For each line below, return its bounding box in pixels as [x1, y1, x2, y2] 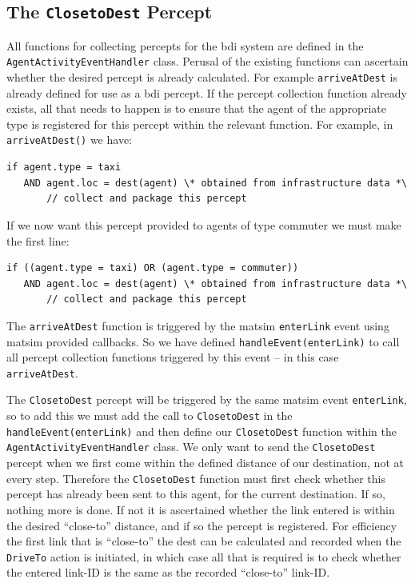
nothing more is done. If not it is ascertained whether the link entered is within [6, 501, 395, 517]
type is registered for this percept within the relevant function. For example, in [6, 115, 393, 132]
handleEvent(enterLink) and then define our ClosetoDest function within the [6, 422, 397, 439]
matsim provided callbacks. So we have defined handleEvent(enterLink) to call [6, 333, 400, 349]
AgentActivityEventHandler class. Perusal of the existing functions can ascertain [6, 53, 409, 70]
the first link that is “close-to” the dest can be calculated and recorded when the [6, 533, 401, 549]
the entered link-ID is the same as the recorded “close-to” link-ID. [6, 564, 330, 581]
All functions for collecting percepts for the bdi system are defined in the [6, 37, 364, 54]
